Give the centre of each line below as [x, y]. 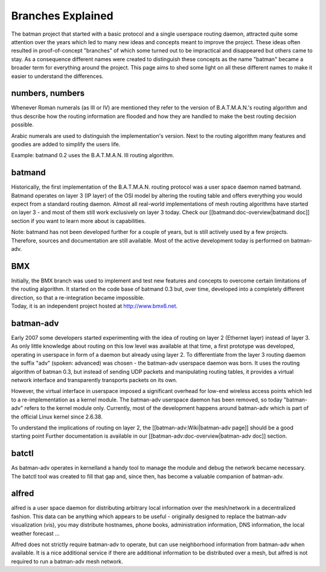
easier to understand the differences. [57, 76]
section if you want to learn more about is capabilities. [78, 221]
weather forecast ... [35, 533]
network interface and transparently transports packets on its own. [94, 380]
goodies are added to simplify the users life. [66, 144]
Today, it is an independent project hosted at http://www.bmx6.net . [94, 306]
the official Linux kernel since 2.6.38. [57, 417]
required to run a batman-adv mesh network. [67, 561]
